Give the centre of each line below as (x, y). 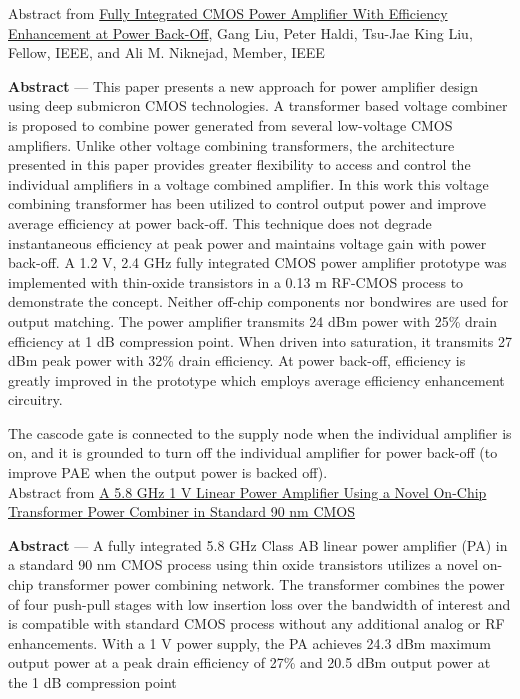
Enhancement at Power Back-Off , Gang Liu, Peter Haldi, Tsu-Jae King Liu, (240, 32)
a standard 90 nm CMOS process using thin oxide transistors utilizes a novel (243, 564)
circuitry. (35, 399)
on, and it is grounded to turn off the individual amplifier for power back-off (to (253, 452)
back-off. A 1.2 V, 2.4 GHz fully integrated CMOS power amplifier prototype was (257, 262)
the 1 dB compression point (92, 682)
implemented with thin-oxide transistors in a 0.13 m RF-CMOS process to (236, 281)
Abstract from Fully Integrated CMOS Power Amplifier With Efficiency (228, 13)
